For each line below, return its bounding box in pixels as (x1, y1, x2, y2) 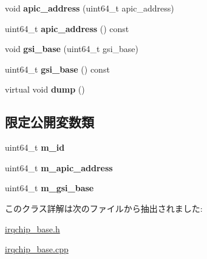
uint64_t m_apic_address (5, 161, 113, 174)
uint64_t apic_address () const (5, 22, 129, 34)
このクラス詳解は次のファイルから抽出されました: (5, 202, 203, 214)
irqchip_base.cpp (5, 243, 69, 255)
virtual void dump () (5, 83, 85, 96)
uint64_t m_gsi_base (5, 182, 94, 194)
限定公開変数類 (5, 113, 94, 131)
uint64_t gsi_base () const (5, 62, 110, 75)
